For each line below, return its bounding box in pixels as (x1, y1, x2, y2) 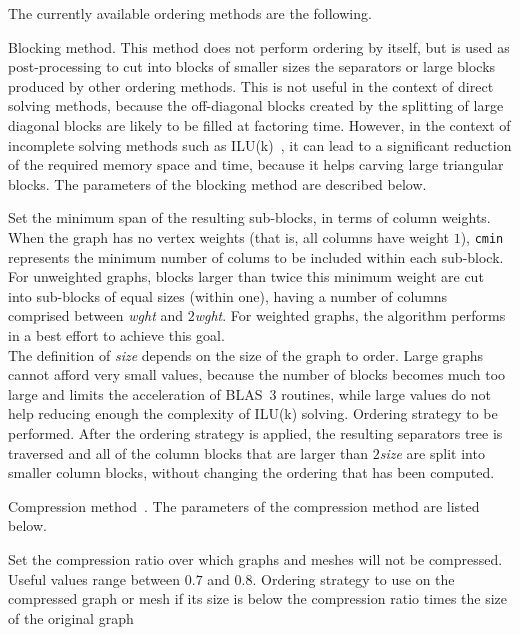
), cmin (460, 226, 504, 247)
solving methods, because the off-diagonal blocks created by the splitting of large (8, 95, 504, 116)
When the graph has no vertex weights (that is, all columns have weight (8, 226, 449, 247)
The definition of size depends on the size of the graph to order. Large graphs (8, 344, 484, 365)
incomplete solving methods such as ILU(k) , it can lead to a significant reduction (8, 134, 512, 155)
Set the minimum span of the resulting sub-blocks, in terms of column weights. (8, 207, 491, 228)
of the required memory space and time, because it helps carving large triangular (8, 154, 504, 175)
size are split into (379, 442, 485, 463)
